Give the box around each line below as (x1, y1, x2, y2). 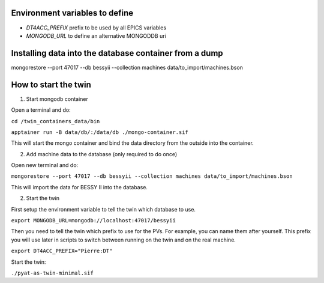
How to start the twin (11, 79, 91, 90)
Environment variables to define (11, 8, 134, 18)
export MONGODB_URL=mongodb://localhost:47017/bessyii (11, 217, 176, 224)
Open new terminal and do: (11, 162, 79, 169)
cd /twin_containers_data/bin (11, 118, 100, 124)
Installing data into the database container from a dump (11, 48, 223, 58)
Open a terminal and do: (11, 106, 71, 114)
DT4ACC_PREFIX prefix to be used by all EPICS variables (26, 24, 167, 31)
